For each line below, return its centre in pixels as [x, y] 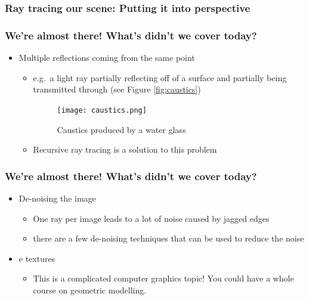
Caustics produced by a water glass [121, 129]
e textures [37, 258]
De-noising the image [57, 198]
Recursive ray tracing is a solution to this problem [125, 149]
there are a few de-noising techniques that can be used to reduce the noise [169, 238]
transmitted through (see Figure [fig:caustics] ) [117, 89]
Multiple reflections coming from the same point [107, 58]
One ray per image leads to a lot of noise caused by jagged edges [151, 218]
